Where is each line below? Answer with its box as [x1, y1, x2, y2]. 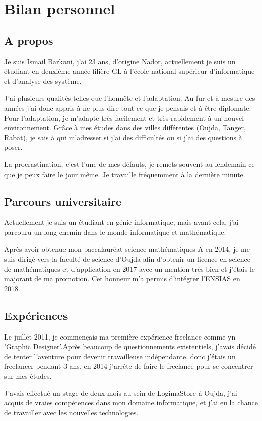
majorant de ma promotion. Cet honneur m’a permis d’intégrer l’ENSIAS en [4, 273, 240, 284]
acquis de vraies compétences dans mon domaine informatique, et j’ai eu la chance [4, 397, 258, 408]
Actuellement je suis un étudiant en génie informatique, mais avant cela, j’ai [4, 217, 239, 227]
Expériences [4, 307, 68, 323]
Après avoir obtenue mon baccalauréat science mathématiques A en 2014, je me [4, 243, 250, 254]
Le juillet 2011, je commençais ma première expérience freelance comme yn [4, 331, 236, 342]
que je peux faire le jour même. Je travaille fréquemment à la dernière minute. [4, 169, 245, 179]
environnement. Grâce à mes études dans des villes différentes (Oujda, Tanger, [4, 122, 246, 133]
